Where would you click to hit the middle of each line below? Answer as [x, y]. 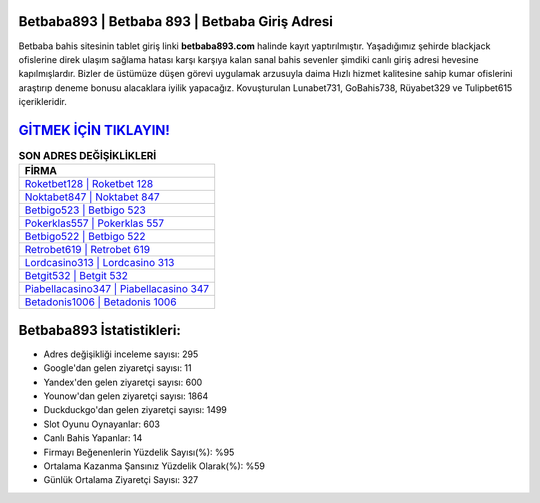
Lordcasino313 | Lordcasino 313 [99, 263]
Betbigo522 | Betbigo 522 [85, 237]
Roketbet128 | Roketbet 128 [89, 184]
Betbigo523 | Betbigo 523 [85, 210]
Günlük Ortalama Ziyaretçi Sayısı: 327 [121, 480]
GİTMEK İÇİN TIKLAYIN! [94, 130]
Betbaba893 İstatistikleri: [100, 330]
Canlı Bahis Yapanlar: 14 [93, 438]
